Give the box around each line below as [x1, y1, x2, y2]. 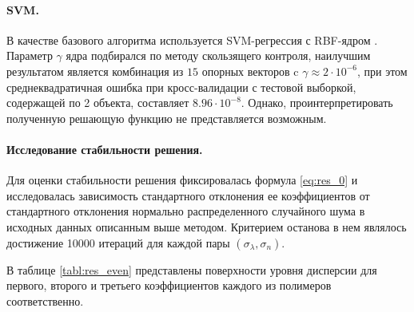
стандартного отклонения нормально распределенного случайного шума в [6, 203, 365, 219]
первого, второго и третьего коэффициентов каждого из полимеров [6, 277, 332, 294]
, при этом [356, 62, 408, 79]
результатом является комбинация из [6, 62, 184, 79]
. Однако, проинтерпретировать [241, 94, 393, 111]
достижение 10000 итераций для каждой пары [6, 234, 230, 251]
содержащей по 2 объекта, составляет [6, 94, 189, 111]
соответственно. [6, 292, 84, 309]
